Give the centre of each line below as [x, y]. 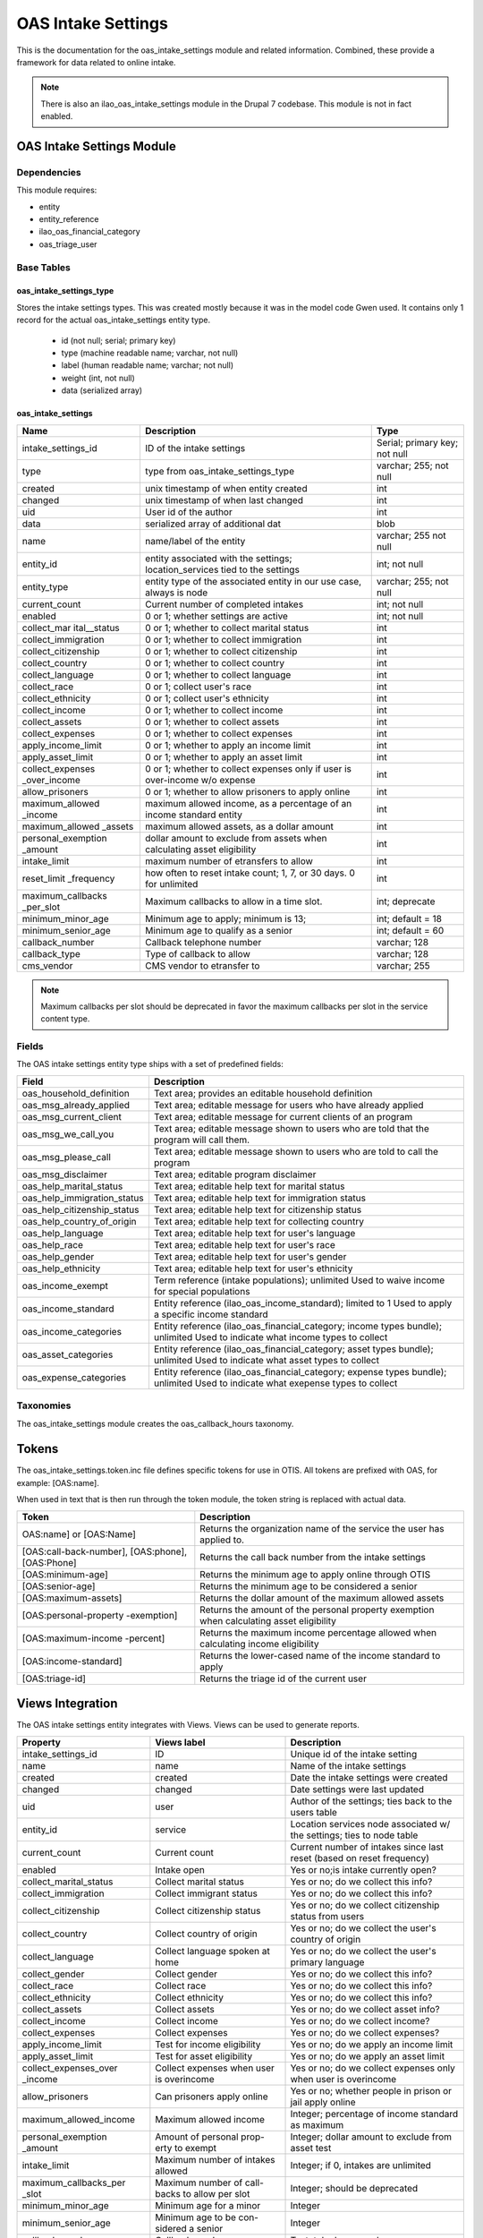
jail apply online [323, 2102]
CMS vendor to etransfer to [202, 965]
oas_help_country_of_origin [80, 1221]
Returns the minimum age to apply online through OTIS [315, 1574]
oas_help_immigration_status [83, 1198]
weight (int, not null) [98, 378]
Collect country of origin [207, 1934]
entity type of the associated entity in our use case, [253, 581]
